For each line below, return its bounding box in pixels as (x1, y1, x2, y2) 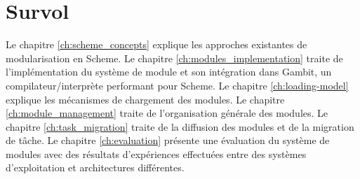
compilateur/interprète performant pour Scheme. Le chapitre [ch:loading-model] (6, 78, 349, 92)
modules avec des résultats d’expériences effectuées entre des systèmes (6, 146, 307, 161)
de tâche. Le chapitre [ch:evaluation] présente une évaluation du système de (6, 133, 330, 148)
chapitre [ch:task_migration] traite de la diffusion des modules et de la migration (6, 119, 354, 134)
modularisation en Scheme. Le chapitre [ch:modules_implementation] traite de (6, 50, 343, 65)
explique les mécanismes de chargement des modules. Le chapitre (6, 92, 285, 106)
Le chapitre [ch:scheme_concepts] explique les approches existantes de (6, 37, 307, 52)
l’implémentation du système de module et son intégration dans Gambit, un (6, 64, 332, 79)
